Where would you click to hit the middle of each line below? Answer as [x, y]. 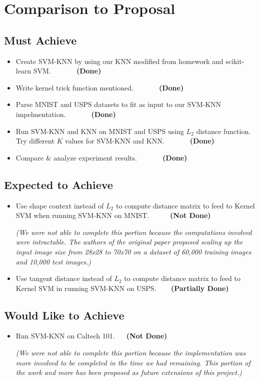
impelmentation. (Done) [66, 114]
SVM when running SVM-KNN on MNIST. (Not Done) [113, 215]
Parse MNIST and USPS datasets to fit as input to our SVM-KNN [118, 104]
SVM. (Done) [67, 71]
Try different [35, 141]
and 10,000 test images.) [53, 261]
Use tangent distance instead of [64, 278]
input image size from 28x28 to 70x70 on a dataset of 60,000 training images [133, 251]
